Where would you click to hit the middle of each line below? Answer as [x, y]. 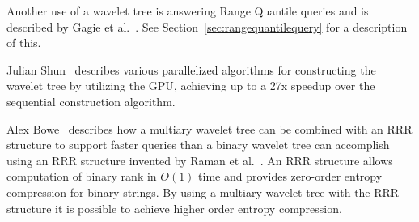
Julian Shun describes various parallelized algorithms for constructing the [191, 69]
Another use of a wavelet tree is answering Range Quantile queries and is [188, 11]
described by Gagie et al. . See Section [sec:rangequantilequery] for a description [207, 26]
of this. [24, 43]
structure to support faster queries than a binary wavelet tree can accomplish [198, 145]
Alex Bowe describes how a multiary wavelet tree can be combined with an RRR [209, 128]
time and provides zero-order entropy [290, 176]
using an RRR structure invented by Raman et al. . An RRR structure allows [200, 160]
